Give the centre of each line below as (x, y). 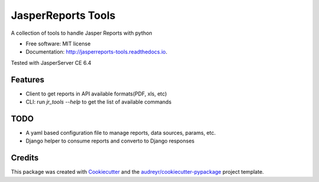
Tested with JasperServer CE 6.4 (51, 62)
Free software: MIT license (58, 44)
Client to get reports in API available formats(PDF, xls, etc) (96, 94)
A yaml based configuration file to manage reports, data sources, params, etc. (121, 133)
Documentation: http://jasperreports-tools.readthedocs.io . (97, 52)
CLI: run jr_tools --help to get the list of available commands (99, 102)
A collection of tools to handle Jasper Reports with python (82, 33)
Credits (25, 158)
